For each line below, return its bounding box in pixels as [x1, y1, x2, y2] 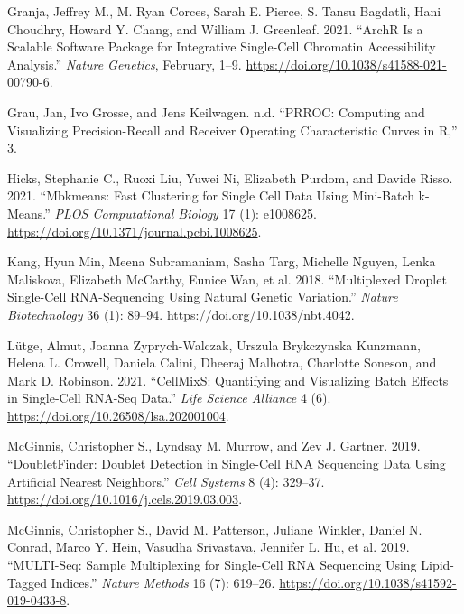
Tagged [7, 572, 47, 591]
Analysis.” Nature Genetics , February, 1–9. [7, 54, 242, 73]
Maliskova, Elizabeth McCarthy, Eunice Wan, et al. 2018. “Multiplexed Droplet [7, 269, 447, 288]
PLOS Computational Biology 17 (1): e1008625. [54, 203, 317, 222]
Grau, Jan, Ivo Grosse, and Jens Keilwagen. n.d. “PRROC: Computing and [7, 102, 425, 121]
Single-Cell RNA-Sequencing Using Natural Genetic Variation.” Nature [7, 287, 398, 306]
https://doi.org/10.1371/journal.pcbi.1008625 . [7, 221, 262, 240]
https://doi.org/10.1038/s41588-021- [246, 54, 447, 73]
